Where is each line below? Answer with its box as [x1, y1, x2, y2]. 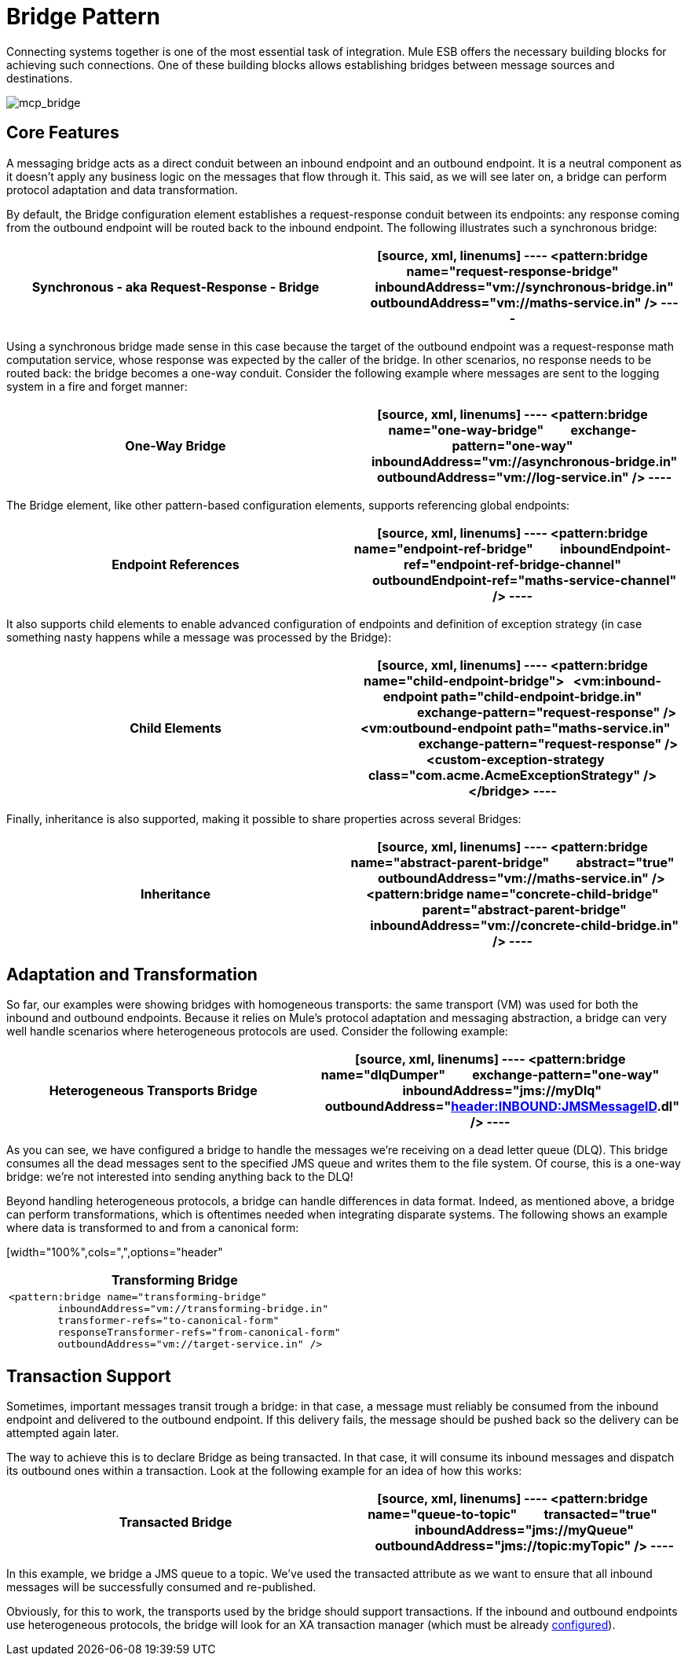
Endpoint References [112, 556, 240, 572]
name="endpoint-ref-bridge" [353, 540, 533, 557]
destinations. [6, 71, 73, 85]
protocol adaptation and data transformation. [6, 182, 238, 197]
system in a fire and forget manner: [6, 379, 188, 393]
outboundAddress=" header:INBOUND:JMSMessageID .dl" [324, 1098, 679, 1115]
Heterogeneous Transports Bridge [49, 1083, 258, 1099]
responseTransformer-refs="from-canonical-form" [57, 1326, 341, 1339]
